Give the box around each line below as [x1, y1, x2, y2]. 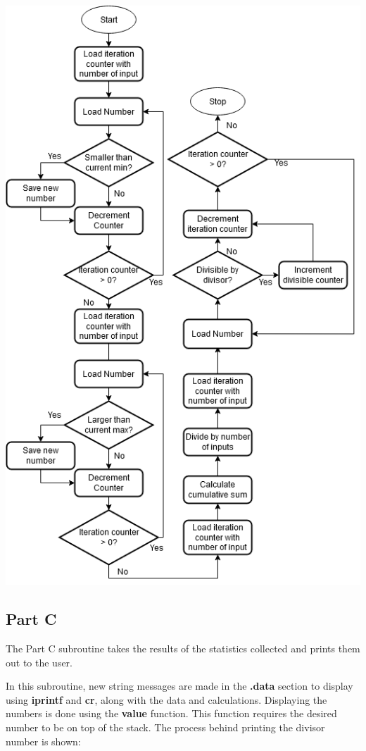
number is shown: [6, 733, 81, 748]
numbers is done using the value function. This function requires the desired [6, 706, 337, 721]
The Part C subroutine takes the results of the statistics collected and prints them [6, 641, 360, 656]
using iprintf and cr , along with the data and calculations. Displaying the [6, 692, 327, 707]
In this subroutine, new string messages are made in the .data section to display [6, 678, 353, 693]
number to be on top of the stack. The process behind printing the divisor [6, 720, 325, 735]
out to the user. [6, 654, 73, 669]
